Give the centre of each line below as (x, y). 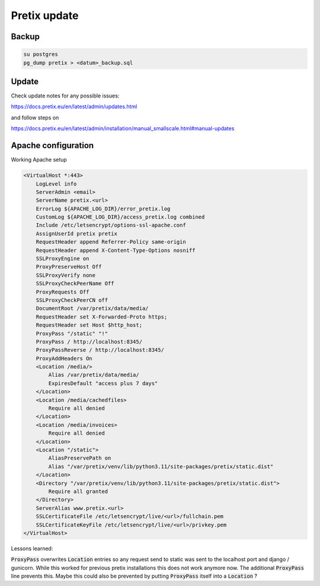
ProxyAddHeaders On (64, 358)
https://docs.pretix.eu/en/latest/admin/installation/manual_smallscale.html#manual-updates (123, 128)
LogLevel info (56, 184)
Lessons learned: (32, 548)
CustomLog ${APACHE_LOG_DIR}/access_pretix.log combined (120, 217)
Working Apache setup (39, 160)
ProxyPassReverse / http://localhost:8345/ (100, 350)
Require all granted (78, 491)
